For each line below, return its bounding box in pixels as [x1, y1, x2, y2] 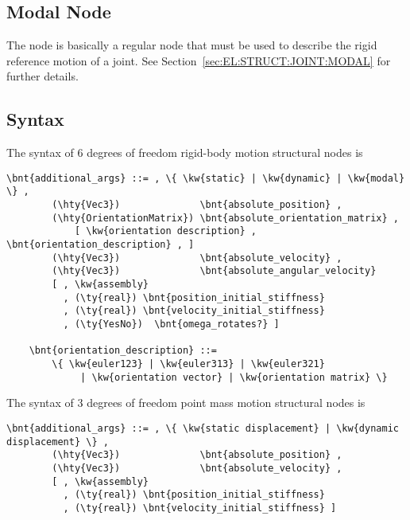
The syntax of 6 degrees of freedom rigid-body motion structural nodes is [6, 144, 363, 161]
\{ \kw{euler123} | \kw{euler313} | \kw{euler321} [52, 358, 325, 369]
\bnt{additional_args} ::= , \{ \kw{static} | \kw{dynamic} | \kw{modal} [6, 172, 405, 184]
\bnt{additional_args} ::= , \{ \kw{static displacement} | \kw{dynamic [6, 422, 399, 434]
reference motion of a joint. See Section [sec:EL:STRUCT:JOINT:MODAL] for [6, 52, 391, 68]
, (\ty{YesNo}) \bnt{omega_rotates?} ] [63, 319, 280, 330]
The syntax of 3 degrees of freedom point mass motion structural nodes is [6, 394, 366, 411]
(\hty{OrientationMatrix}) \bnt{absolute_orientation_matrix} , [52, 212, 399, 224]
